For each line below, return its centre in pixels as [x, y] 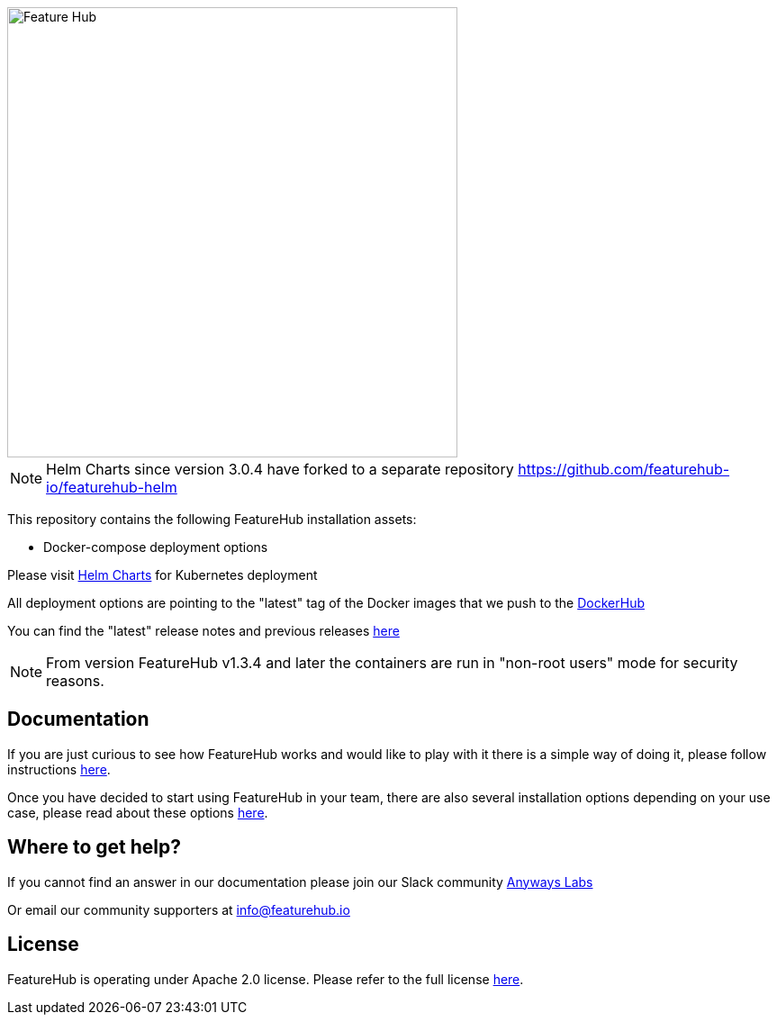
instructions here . [59, 769]
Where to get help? [94, 847]
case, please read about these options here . [138, 812]
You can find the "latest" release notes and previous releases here [203, 631]
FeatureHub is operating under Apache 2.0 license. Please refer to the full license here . [266, 979]
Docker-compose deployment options [156, 547]
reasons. [75, 681]
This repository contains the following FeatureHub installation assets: [212, 519]
